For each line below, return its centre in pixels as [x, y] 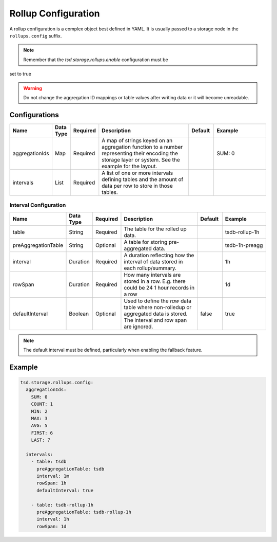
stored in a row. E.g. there [155, 281]
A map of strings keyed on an [137, 140]
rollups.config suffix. [36, 35]
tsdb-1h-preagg [244, 245]
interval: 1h [53, 519]
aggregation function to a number [142, 147]
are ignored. [138, 327]
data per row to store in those [137, 186]
